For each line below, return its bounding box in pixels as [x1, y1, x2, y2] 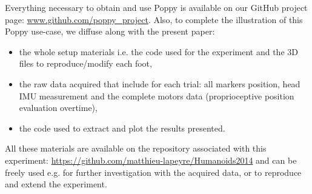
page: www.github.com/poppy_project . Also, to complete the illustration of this [5, 13, 303, 25]
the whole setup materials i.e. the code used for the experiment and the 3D [19, 45, 298, 58]
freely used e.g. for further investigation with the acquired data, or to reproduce [5, 166, 302, 178]
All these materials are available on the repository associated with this [5, 142, 267, 155]
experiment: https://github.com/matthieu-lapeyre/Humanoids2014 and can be [5, 153, 297, 166]
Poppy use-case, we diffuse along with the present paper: [5, 25, 215, 38]
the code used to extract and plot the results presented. [19, 121, 225, 134]
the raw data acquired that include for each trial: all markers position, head [19, 77, 300, 90]
